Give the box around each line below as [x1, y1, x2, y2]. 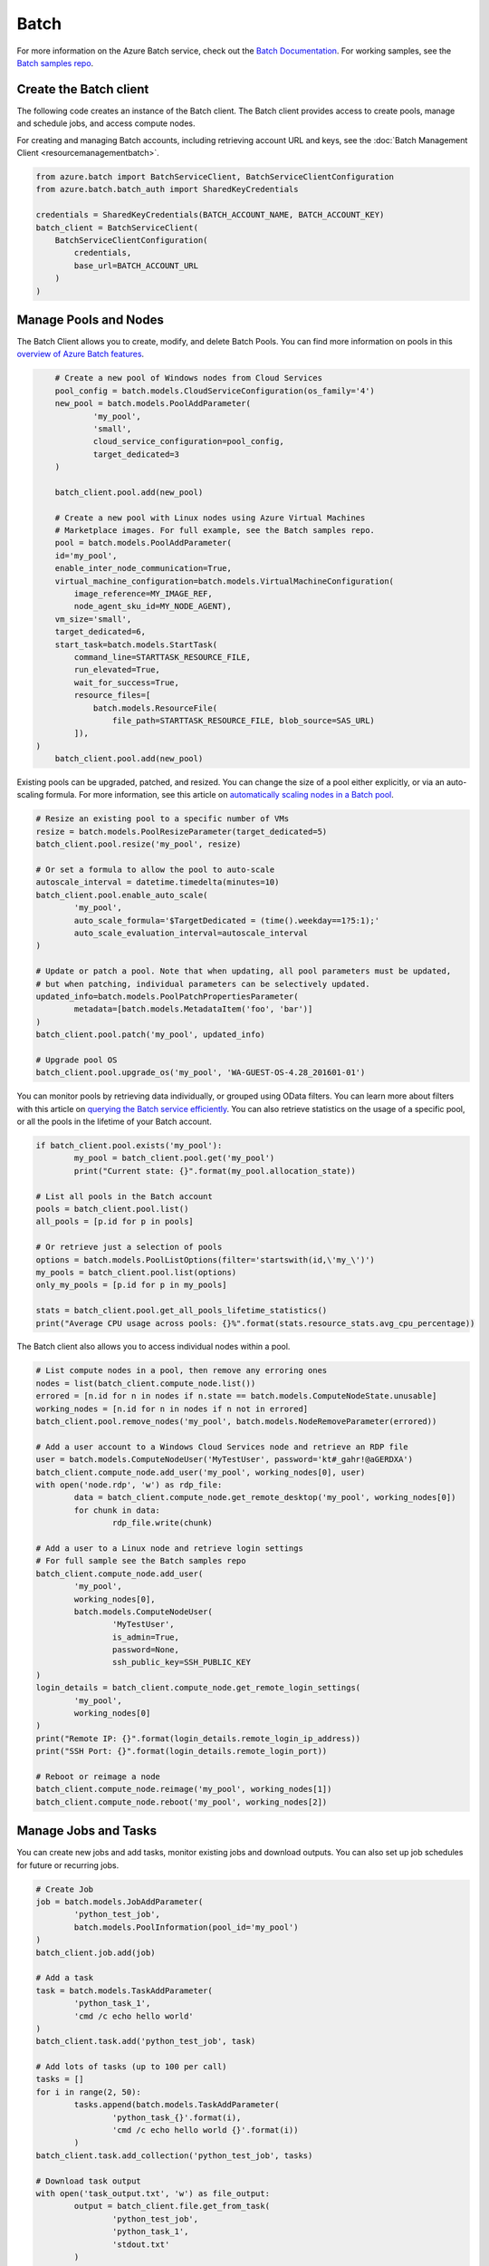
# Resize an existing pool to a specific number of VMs [35, 814, 290, 824]
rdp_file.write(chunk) [111, 1518, 213, 1528]
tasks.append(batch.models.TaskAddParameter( [73, 2099, 280, 2110]
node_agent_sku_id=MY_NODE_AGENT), [73, 601, 233, 612]
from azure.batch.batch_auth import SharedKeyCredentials [35, 184, 299, 195]
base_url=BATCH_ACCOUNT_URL [73, 260, 199, 271]
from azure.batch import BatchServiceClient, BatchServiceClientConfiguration [35, 172, 394, 181]
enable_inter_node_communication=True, [54, 563, 233, 574]
